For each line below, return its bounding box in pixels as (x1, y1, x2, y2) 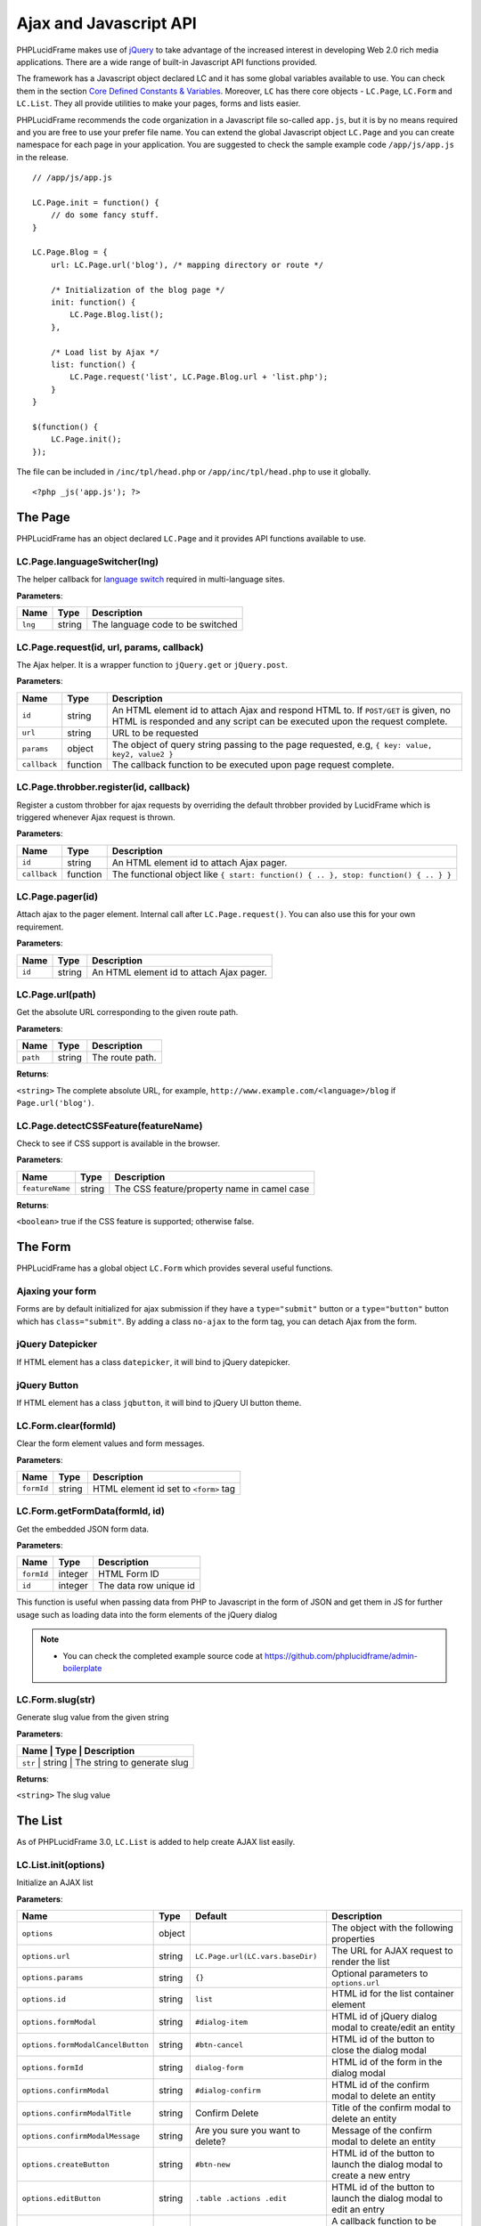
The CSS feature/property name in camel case (114, 1182, 310, 1195)
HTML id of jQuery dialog (330, 2011, 437, 2023)
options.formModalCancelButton (21, 2040, 149, 2050)
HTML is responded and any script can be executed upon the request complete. (111, 715, 448, 727)
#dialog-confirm (194, 2085, 262, 2095)
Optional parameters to (330, 1968, 428, 1980)
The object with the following (330, 1921, 453, 1934)
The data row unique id (98, 1580, 195, 1592)
